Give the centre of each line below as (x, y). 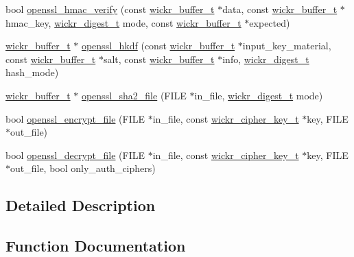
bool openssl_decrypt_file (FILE (75, 155)
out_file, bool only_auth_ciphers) (83, 168)
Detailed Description (81, 205)
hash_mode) (32, 72)
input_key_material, (287, 46)
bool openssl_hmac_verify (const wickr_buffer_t (110, 9)
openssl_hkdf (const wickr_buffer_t (158, 46)
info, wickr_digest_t (266, 59)
